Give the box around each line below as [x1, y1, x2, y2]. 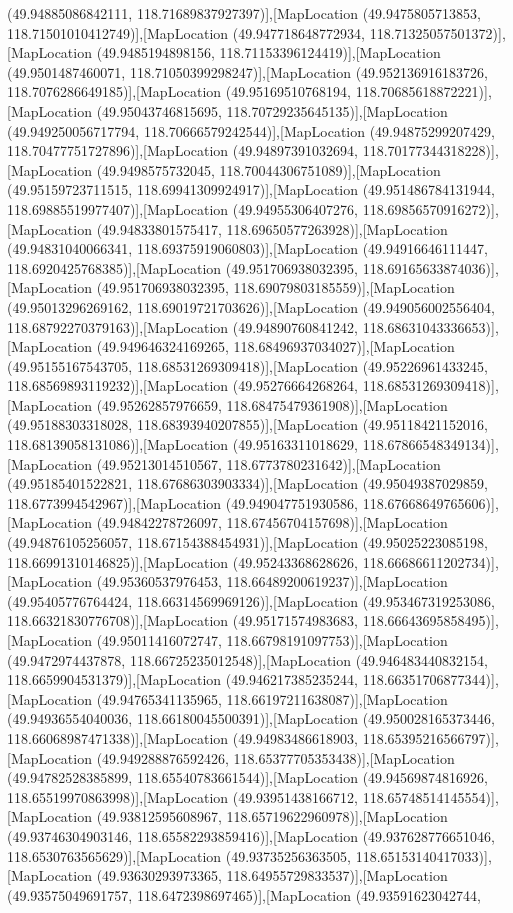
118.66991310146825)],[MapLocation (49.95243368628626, [7, 551, 359, 572]
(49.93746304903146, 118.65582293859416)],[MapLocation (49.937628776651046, [7, 825, 495, 846]
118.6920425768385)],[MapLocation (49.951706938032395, [7, 257, 359, 278]
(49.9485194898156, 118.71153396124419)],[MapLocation [96, 42, 441, 63]
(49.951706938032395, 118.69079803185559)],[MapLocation [96, 277, 455, 298]
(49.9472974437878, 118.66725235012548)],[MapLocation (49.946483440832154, [7, 649, 488, 670]
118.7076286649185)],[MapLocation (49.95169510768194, [7, 81, 352, 102]
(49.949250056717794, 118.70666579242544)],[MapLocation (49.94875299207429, [7, 120, 495, 141]
